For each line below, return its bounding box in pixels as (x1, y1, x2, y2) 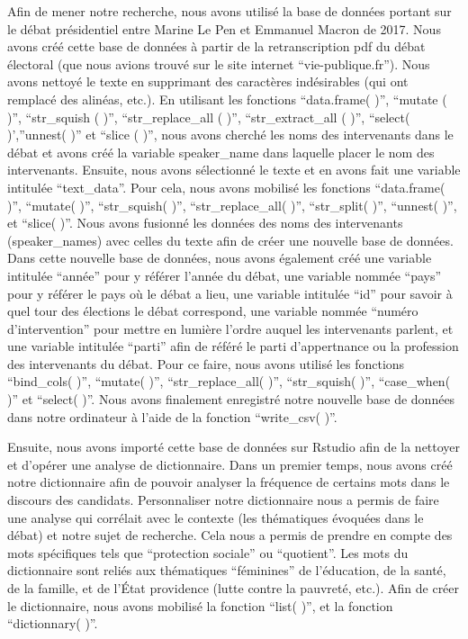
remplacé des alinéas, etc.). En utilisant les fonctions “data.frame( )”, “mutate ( (7, 89, 447, 108)
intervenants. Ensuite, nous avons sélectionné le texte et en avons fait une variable (7, 160, 461, 179)
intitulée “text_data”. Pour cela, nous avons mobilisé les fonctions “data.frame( (7, 177, 445, 196)
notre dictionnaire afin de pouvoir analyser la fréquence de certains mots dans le (7, 472, 450, 491)
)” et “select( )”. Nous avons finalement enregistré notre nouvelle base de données (7, 390, 455, 409)
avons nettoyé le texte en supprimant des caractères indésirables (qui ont (7, 72, 409, 91)
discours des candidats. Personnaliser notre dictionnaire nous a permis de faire (7, 490, 439, 509)
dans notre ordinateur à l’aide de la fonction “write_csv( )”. (7, 407, 337, 426)
